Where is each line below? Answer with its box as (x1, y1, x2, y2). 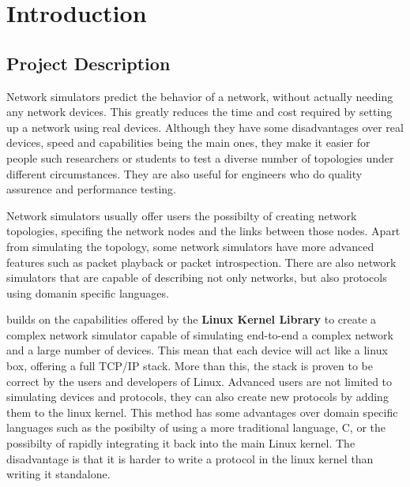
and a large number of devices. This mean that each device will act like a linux (6, 342, 388, 358)
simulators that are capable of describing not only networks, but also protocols (6, 269, 387, 286)
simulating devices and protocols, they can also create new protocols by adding (6, 388, 389, 405)
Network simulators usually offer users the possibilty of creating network (6, 207, 357, 223)
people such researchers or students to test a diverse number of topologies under (6, 149, 394, 166)
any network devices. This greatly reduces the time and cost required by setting (6, 103, 393, 120)
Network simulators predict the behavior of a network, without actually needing (6, 88, 393, 104)
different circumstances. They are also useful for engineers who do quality (6, 165, 363, 182)
